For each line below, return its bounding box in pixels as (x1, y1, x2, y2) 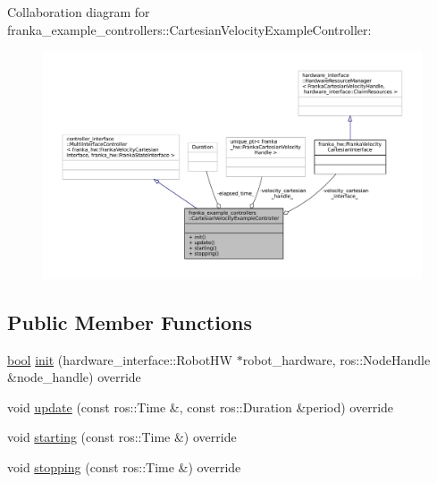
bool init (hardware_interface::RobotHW (7, 350, 232, 369)
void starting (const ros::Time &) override (7, 428, 237, 446)
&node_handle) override (7, 368, 141, 386)
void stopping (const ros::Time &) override (7, 458, 241, 476)
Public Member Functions (7, 308, 252, 335)
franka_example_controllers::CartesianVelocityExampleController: (7, 20, 372, 38)
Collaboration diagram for (7, 3, 150, 21)
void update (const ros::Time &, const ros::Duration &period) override (7, 397, 394, 416)
